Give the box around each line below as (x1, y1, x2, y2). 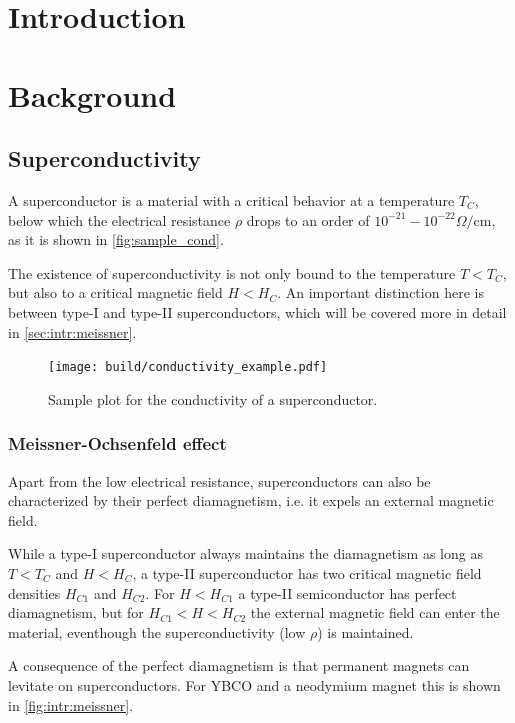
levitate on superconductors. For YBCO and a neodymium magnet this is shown (8, 674, 501, 695)
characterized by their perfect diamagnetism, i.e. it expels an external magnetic (8, 490, 494, 511)
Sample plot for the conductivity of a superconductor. (48, 388, 378, 409)
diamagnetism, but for (8, 602, 144, 623)
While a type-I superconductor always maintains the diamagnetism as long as (8, 543, 483, 564)
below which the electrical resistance (8, 209, 231, 230)
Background (8, 74, 177, 115)
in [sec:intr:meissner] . (8, 321, 137, 342)
